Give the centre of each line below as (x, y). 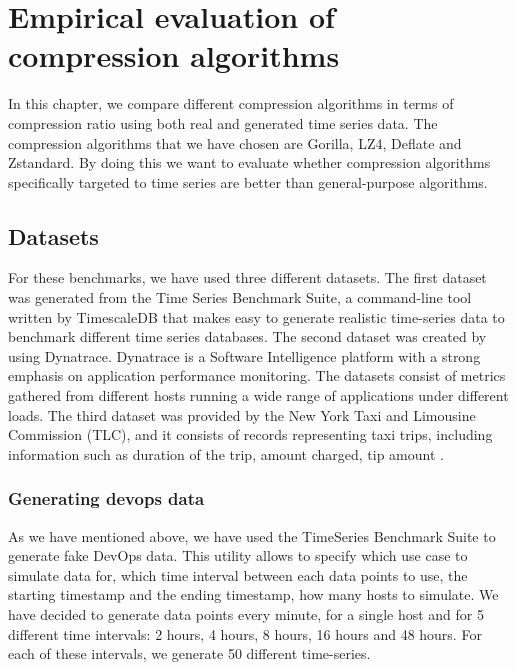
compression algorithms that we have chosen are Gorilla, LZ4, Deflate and (235, 142)
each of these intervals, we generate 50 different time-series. (189, 653)
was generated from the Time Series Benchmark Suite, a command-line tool (240, 297)
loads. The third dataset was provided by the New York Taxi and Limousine (242, 414)
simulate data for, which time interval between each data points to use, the (238, 574)
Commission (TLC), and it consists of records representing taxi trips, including (250, 434)
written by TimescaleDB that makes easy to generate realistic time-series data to (256, 316)
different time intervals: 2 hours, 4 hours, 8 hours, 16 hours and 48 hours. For (245, 633)
